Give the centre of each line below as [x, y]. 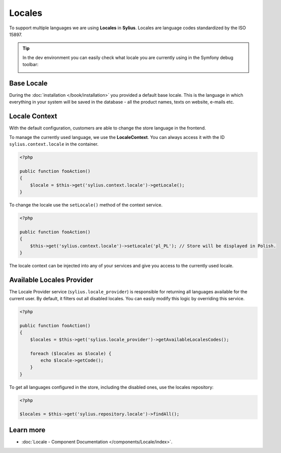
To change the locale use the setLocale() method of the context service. [86, 205]
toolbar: [31, 65]
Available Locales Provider [51, 280]
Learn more [27, 430]
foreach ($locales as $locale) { [71, 353]
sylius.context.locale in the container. [54, 144]
